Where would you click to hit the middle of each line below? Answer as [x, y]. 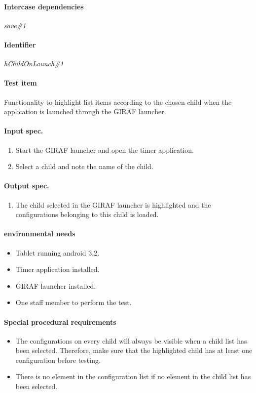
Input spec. [24, 131]
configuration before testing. [58, 360]
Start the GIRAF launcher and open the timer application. [105, 150]
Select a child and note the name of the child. [84, 166]
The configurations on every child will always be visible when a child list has [131, 340]
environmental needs [40, 234]
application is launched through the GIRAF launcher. [85, 111]
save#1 [15, 25]
